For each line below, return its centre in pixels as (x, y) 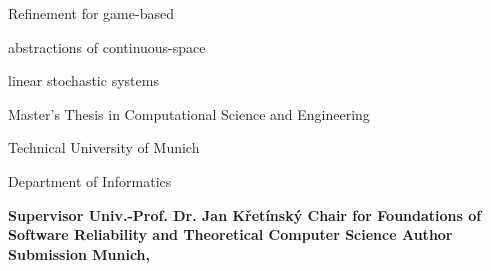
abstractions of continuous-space (107, 46)
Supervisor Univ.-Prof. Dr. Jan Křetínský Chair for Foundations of (245, 214)
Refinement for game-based (91, 13)
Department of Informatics (90, 180)
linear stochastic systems (83, 80)
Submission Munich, (79, 253)
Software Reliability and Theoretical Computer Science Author (230, 234)
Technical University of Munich (104, 147)
